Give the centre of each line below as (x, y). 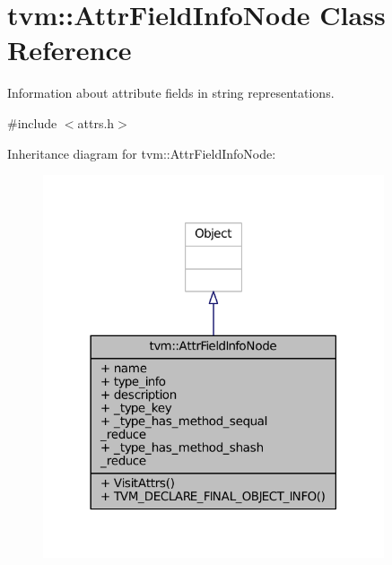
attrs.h (96, 122)
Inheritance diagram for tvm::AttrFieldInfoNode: (142, 153)
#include (32, 122)
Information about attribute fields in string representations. (171, 93)
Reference (70, 50)
